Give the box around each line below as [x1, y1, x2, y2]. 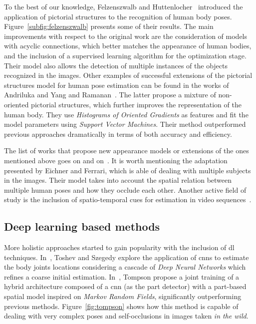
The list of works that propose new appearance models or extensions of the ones [4, 145, 249, 156]
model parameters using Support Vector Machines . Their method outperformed [4, 119, 246, 129]
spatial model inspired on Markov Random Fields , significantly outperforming [4, 291, 242, 302]
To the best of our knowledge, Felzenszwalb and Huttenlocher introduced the [4, 1, 243, 11]
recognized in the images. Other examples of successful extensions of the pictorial [4, 70, 253, 80]
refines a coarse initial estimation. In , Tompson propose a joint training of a [4, 271, 240, 282]
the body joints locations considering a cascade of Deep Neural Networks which [4, 262, 246, 272]
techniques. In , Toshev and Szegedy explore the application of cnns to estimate [4, 252, 249, 262]
